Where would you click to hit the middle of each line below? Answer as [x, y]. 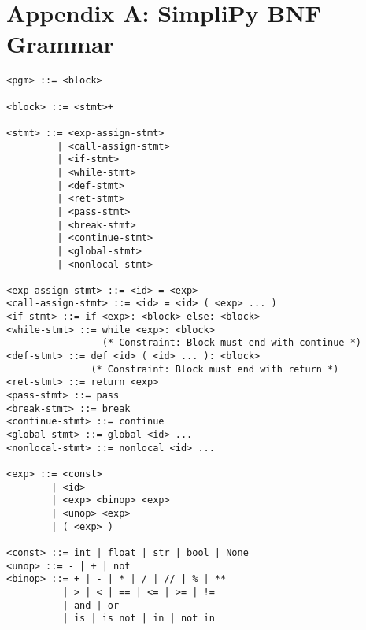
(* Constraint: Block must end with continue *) [232, 343]
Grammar [60, 44]
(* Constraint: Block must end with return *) [215, 369]
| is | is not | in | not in [139, 619]
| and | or [91, 605]
